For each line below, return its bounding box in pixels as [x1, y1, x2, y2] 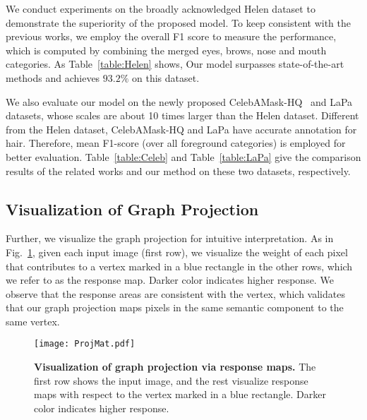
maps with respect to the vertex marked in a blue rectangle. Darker [34, 387, 326, 402]
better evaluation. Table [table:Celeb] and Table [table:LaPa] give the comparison [6, 149, 361, 164]
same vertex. [6, 313, 60, 328]
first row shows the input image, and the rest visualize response [34, 373, 308, 388]
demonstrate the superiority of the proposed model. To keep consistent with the [6, 15, 351, 30]
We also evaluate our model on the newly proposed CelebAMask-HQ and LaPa [6, 94, 353, 109]
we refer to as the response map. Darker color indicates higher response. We [6, 272, 334, 287]
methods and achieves [6, 70, 100, 85]
